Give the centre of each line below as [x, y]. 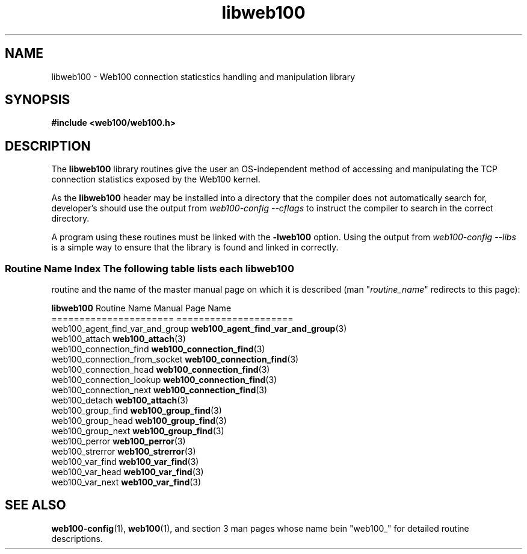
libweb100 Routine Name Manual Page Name [141, 308]
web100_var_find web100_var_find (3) [125, 462]
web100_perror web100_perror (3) [119, 441]
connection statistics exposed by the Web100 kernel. [156, 179]
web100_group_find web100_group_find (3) [137, 411]
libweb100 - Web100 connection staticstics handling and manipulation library [203, 76]
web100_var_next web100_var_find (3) [126, 482]
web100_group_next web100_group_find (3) [138, 431]
